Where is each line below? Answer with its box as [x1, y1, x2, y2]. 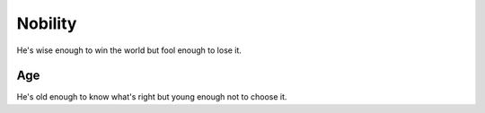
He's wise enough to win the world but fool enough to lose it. [16, 45, 242, 56]
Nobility [16, 13, 77, 33]
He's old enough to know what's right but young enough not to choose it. [16, 91, 287, 102]
